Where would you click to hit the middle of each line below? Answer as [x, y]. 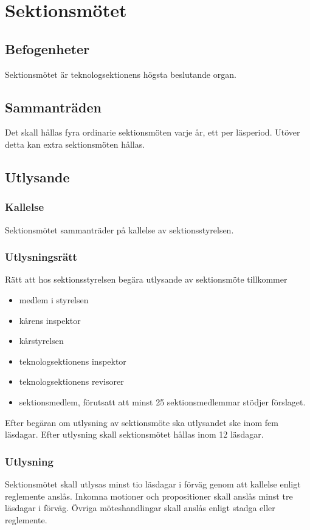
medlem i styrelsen [54, 299]
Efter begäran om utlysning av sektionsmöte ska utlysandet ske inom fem [142, 422]
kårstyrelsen [41, 341]
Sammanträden [53, 107]
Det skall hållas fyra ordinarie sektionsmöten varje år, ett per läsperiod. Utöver [153, 132]
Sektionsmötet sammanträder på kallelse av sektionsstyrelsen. [119, 229]
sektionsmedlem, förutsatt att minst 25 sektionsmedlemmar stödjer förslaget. [162, 401]
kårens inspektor [50, 320]
